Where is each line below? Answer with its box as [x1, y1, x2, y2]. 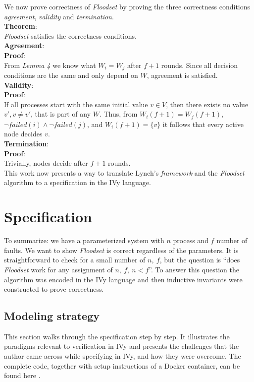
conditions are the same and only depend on [4, 70, 138, 80]
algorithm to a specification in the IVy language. [4, 177, 151, 188]
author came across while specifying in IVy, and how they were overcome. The [4, 351, 241, 361]
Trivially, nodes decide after [4, 158, 88, 168]
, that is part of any [31, 109, 91, 119]
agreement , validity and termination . [4, 11, 114, 21]
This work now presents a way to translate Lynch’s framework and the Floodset [4, 167, 245, 178]
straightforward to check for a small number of [4, 255, 146, 265]
